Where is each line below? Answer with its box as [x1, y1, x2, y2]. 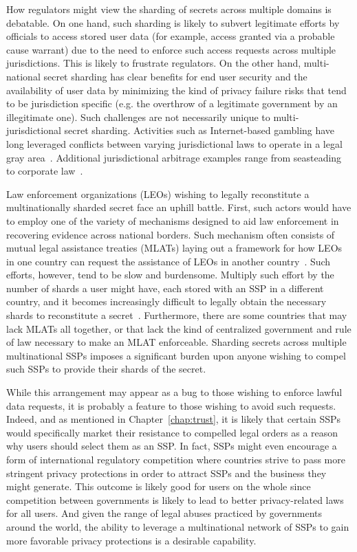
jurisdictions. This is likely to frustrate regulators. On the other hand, [6, 56, 301, 70]
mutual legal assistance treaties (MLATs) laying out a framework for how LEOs [6, 241, 343, 255]
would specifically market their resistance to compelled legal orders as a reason [6, 425, 338, 439]
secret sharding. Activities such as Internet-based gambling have [64, 123, 335, 137]
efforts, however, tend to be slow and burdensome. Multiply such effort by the [6, 267, 334, 282]
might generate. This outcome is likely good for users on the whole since [6, 479, 311, 494]
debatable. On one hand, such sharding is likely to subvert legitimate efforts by [6, 15, 340, 30]
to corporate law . [6, 164, 83, 178]
